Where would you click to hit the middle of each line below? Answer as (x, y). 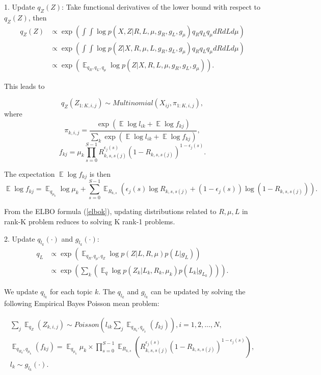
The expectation (30, 173)
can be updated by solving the (198, 291)
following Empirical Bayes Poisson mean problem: (82, 303)
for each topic (71, 291)
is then (100, 173)
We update (21, 291)
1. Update (20, 7)
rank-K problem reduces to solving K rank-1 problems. (90, 221)
